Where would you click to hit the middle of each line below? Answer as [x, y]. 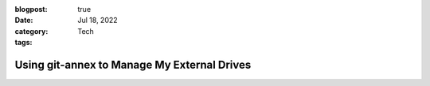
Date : [24, 21]
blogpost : [31, 9]
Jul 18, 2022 [98, 21]
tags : [23, 43]
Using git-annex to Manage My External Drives [133, 64]
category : [31, 31]
